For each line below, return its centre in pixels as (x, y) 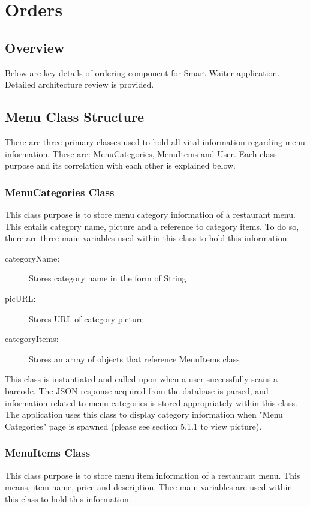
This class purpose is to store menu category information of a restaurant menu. (150, 214)
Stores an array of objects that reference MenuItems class (134, 358)
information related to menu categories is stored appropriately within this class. (151, 402)
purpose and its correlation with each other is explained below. (121, 165)
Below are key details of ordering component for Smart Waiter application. (142, 72)
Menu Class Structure (74, 117)
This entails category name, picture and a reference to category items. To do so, (152, 226)
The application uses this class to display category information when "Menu (144, 414)
